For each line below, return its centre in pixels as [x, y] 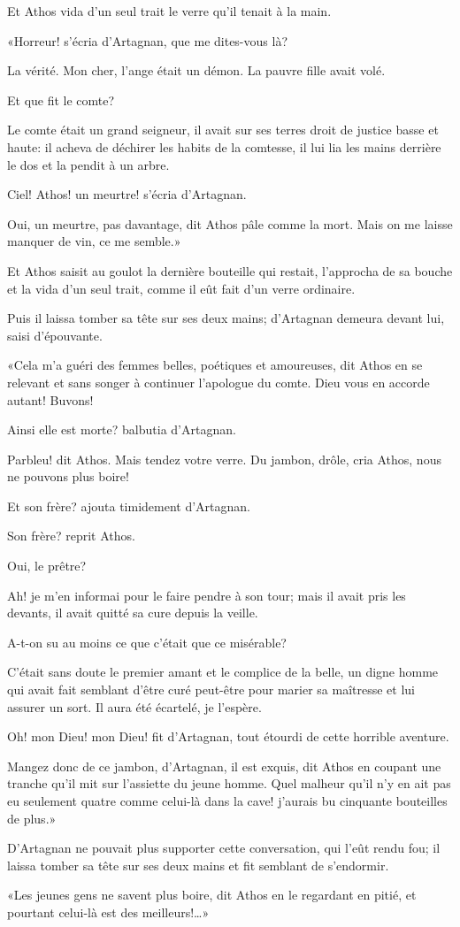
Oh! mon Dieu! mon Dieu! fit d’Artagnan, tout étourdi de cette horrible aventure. [228, 736]
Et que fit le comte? [61, 100]
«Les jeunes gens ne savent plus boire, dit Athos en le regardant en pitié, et [212, 895]
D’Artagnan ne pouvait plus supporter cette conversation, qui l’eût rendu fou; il [224, 848]
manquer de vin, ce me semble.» [94, 241]
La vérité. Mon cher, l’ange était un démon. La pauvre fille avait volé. [196, 70]
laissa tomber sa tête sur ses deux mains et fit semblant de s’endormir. [198, 865]
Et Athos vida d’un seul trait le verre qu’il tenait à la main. [169, 11]
